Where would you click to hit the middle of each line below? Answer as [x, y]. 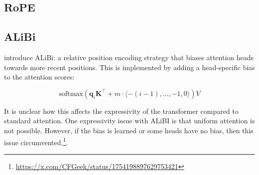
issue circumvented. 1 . [36, 141]
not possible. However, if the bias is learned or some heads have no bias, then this [129, 130]
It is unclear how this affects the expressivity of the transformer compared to [121, 111]
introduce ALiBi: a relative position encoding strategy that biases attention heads [129, 57]
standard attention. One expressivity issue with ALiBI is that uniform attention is [129, 121]
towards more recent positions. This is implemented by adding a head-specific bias [129, 67]
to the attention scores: [39, 77]
